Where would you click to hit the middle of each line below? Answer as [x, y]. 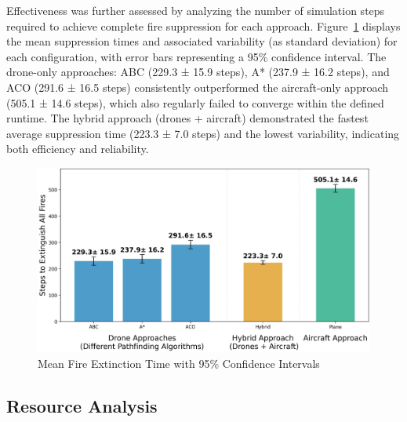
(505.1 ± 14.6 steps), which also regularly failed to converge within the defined [195, 102]
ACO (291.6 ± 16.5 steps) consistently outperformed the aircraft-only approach [198, 87]
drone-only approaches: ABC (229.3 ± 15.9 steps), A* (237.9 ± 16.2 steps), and [198, 72]
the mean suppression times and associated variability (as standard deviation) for [202, 41]
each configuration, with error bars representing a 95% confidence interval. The [196, 56]
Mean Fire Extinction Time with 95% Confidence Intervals [179, 363]
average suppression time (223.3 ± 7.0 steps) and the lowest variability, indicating [203, 133]
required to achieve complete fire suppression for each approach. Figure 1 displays [203, 25]
